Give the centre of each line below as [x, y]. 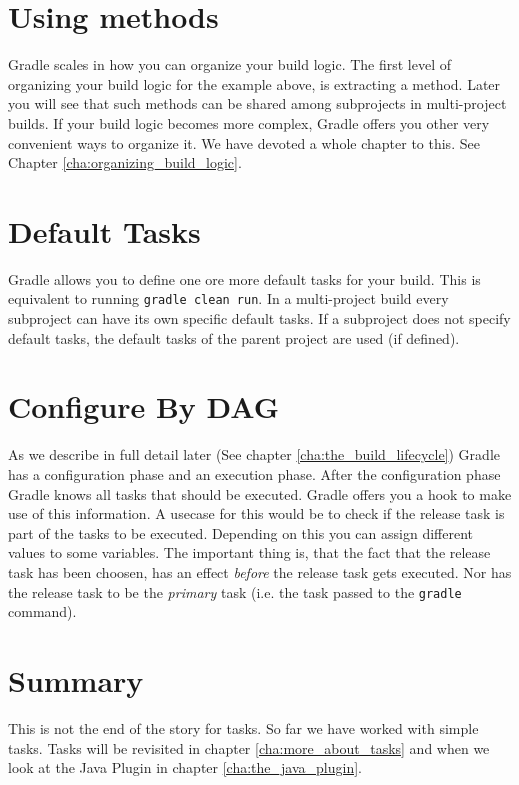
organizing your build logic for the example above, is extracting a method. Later [254, 83]
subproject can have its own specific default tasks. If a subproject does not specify [259, 318]
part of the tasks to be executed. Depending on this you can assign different [240, 532]
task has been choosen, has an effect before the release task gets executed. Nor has [260, 571]
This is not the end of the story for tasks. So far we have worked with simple [243, 727]
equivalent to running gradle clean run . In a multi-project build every [228, 298]
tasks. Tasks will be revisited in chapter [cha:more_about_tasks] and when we [249, 747]
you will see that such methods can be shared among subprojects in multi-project [257, 103]
